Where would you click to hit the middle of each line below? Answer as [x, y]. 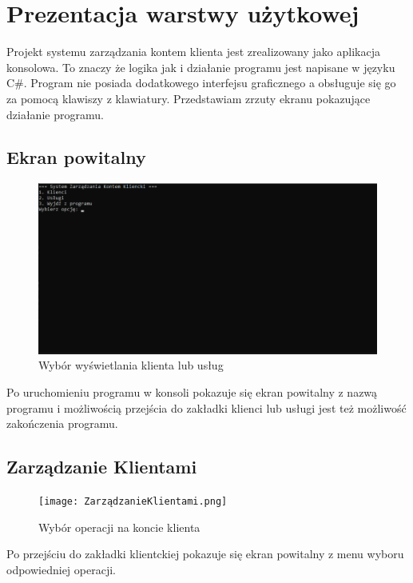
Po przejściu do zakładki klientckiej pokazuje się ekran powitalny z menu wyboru [205, 554]
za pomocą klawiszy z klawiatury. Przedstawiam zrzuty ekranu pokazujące [189, 98]
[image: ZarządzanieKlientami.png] [133, 501]
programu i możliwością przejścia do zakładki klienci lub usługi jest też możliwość [206, 407]
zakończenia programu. [62, 423]
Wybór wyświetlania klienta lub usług [131, 365]
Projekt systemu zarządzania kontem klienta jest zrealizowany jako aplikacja [193, 52]
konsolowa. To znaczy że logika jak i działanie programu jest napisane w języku [201, 67]
